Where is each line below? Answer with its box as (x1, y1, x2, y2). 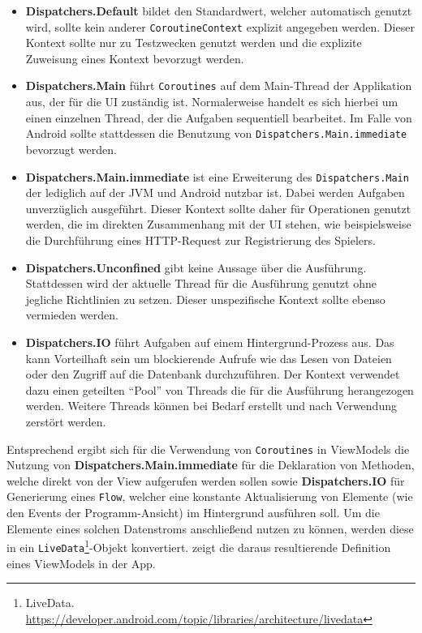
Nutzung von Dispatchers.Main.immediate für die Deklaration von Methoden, (6, 456, 415, 473)
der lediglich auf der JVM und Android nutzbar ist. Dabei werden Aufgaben (25, 184, 405, 201)
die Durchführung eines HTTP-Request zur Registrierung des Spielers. (25, 231, 376, 248)
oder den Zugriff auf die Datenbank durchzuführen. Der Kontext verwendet (25, 366, 400, 383)
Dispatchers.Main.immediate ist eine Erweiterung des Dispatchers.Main (25, 168, 409, 185)
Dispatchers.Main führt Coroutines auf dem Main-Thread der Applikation (25, 77, 412, 94)
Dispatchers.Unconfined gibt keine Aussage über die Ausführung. (25, 259, 367, 276)
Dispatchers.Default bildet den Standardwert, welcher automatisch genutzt (25, 2, 412, 19)
